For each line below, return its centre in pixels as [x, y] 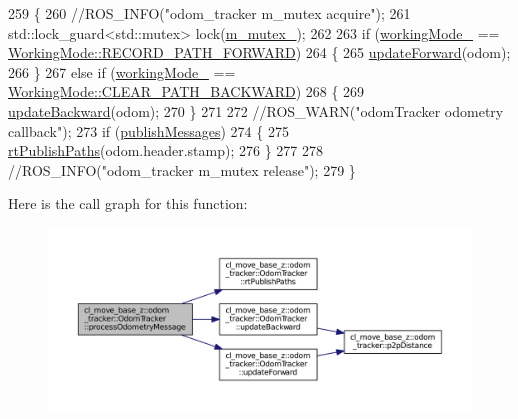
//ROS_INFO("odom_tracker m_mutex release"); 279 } [182, 169]
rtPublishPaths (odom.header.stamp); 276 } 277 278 [165, 150]
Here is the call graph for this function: [128, 203]
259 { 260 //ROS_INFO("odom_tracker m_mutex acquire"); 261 [209, 13]
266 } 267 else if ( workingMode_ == [122, 71]
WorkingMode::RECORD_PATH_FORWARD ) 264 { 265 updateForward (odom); [259, 52]
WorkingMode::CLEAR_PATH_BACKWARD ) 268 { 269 [186, 91]
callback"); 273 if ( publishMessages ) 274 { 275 [148, 130]
